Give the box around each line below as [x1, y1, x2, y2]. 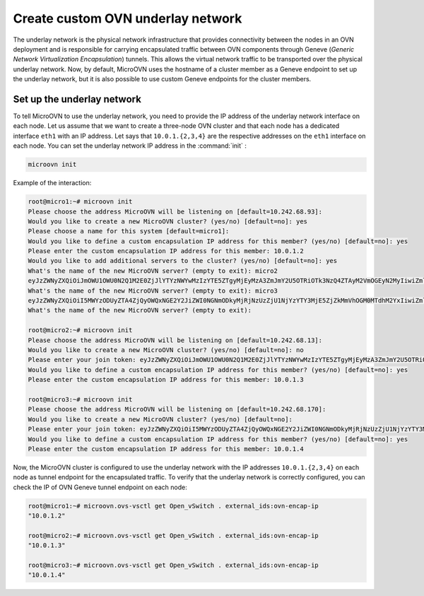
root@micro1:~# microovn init [28, 198, 133, 206]
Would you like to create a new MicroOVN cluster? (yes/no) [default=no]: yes [28, 217, 307, 226]
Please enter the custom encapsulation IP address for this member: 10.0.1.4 [28, 445, 304, 452]
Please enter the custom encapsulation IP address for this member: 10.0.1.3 [28, 375, 304, 384]
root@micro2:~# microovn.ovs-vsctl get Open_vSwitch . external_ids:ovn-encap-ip [28, 531, 319, 539]
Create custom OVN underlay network [13, 11, 242, 26]
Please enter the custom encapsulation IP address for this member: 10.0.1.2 [28, 247, 304, 255]
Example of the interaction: [13, 179, 92, 187]
